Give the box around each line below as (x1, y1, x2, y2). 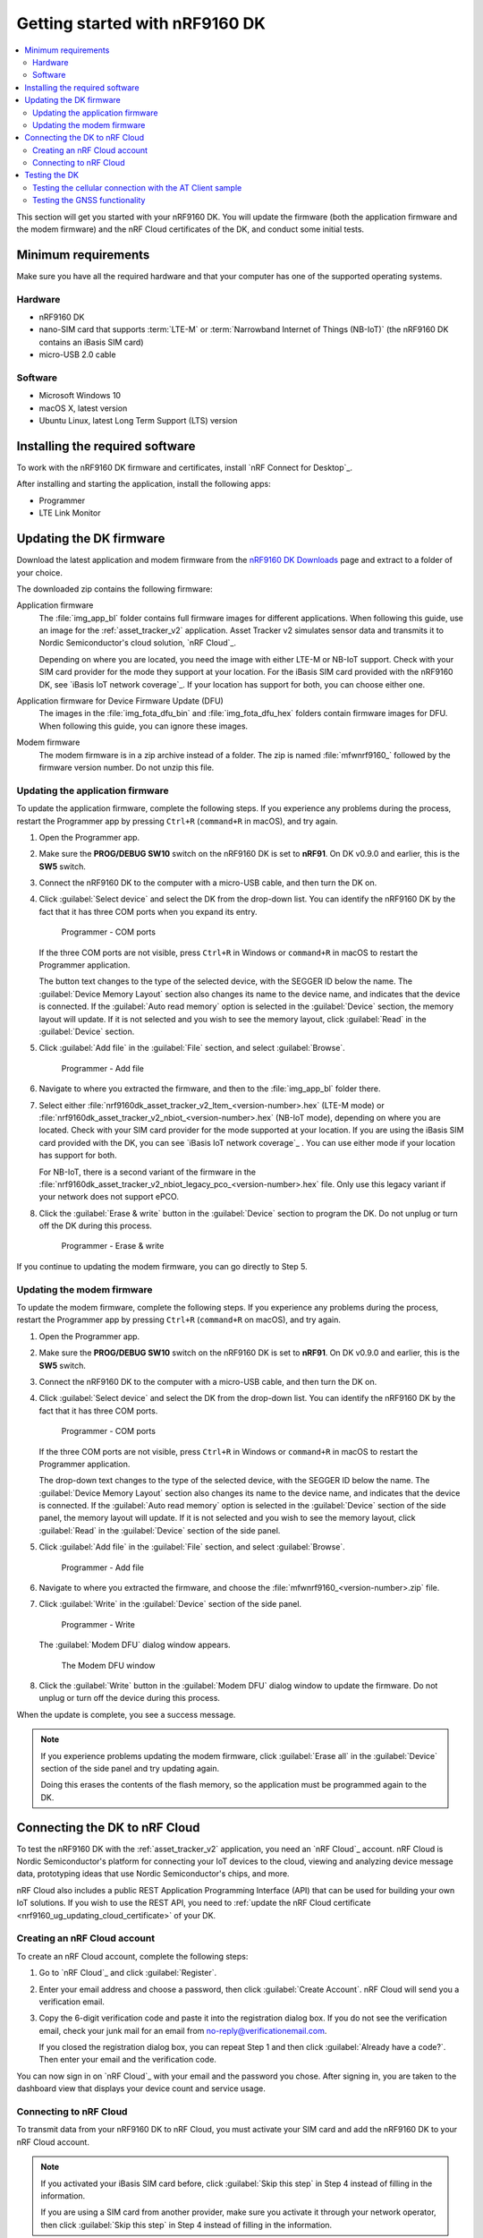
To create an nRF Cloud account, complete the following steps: (16, 1951, 249, 1961)
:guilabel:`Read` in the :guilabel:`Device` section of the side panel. (38, 1525, 281, 1535)
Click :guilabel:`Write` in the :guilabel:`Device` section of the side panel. (38, 1599, 302, 1610)
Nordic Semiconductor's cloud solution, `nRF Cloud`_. (38, 637, 237, 648)
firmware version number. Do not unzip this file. (38, 762, 215, 773)
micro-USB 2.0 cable (38, 349, 116, 360)
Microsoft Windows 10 (38, 390, 121, 401)
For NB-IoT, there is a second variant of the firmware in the (38, 1166, 257, 1177)
